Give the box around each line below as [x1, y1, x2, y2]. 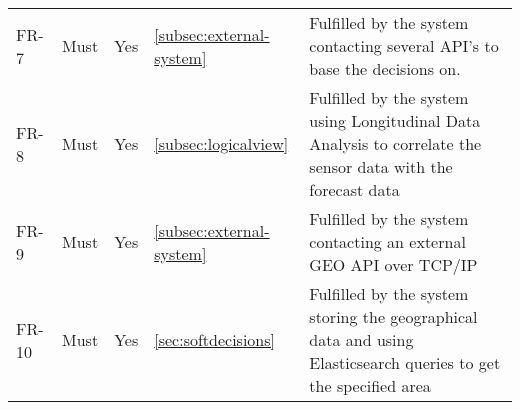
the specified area [309, 374, 431, 397]
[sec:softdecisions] [154, 328, 276, 351]
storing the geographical [309, 305, 478, 328]
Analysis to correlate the [309, 132, 482, 155]
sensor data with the [309, 155, 453, 178]
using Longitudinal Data [309, 109, 481, 132]
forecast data [309, 178, 400, 201]
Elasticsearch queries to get [309, 351, 501, 374]
